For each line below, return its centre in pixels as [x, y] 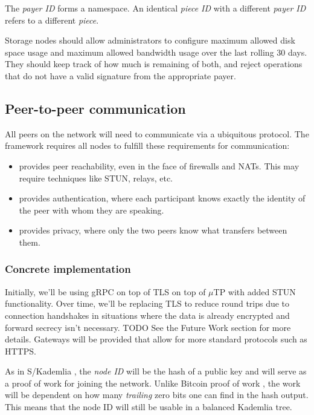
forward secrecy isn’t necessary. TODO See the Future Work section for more [148, 327]
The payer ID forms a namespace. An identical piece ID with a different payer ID [155, 8]
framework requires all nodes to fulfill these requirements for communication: [147, 145]
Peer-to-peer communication [95, 108]
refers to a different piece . [52, 20]
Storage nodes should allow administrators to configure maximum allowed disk [150, 40]
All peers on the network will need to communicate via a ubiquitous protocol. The [157, 133]
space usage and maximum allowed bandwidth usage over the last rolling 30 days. [156, 52]
